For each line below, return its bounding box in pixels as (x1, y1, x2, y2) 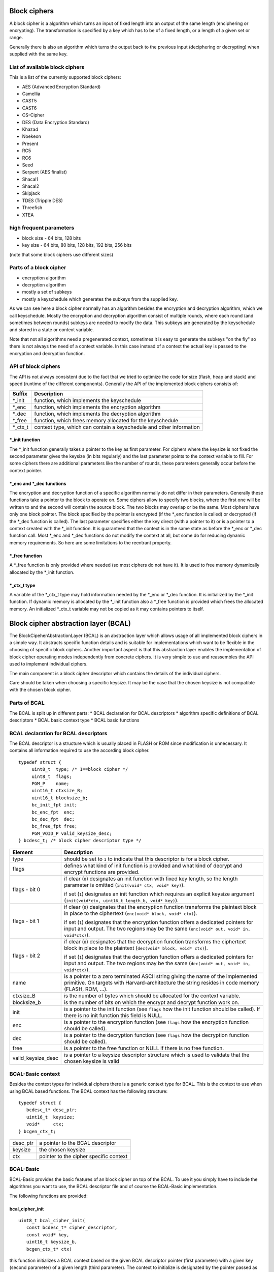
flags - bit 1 (12, 917, 40, 924)
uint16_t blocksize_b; (31, 795, 88, 801)
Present (22, 140, 39, 147)
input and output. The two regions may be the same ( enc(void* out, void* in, (64, 925, 251, 932)
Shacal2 (22, 183, 40, 189)
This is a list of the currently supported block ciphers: (9, 74, 121, 80)
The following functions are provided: (9, 1193, 88, 1199)
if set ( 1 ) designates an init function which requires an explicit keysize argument (64, 890, 255, 898)
